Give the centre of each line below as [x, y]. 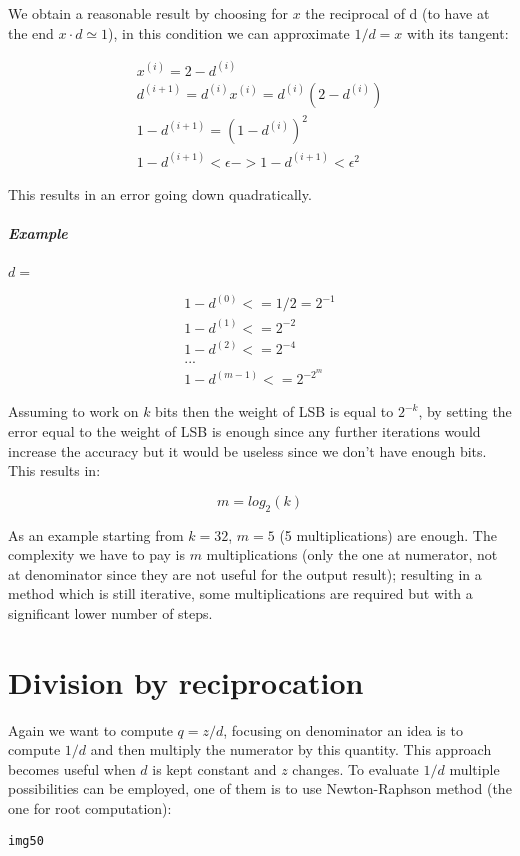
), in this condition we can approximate [229, 32]
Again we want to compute [90, 729]
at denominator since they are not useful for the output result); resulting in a [245, 573]
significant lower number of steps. [110, 612]
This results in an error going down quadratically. [160, 193]
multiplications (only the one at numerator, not [352, 554]
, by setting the [465, 411]
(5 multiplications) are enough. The [388, 534]
